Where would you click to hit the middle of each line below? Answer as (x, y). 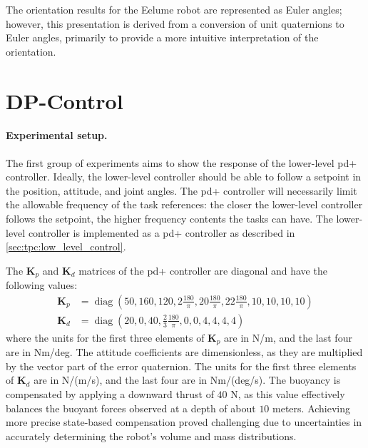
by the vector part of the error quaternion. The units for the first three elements (181, 366)
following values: (42, 285)
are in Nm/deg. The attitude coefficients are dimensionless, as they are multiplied (184, 352)
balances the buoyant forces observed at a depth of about (131, 408)
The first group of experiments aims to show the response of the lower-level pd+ (182, 162)
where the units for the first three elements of (105, 337)
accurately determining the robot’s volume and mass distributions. (151, 436)
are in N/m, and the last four (288, 337)
